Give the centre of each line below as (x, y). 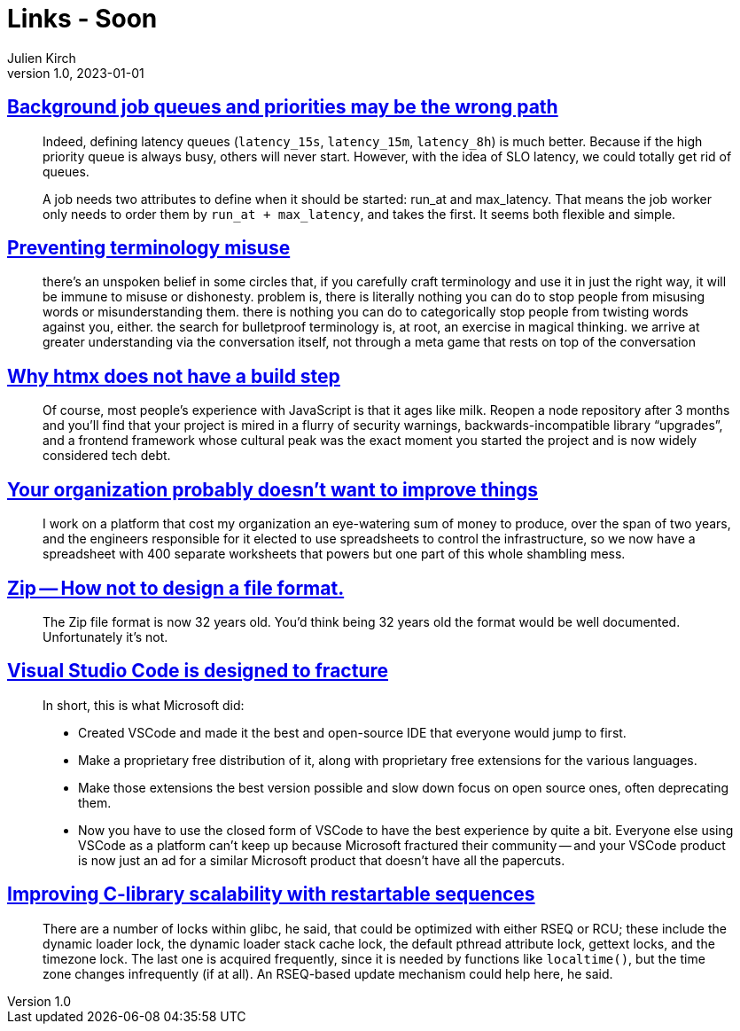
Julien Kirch (42, 58)
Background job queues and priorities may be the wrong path (283, 107)
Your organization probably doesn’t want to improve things (273, 489)
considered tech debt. (107, 456)
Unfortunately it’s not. (105, 637)
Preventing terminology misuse (149, 248)
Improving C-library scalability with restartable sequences (271, 894)
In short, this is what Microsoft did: (144, 705)
